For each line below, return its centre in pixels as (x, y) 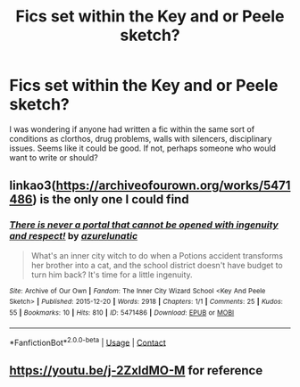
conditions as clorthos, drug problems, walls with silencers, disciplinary (141, 138)
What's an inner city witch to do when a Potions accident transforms (157, 255)
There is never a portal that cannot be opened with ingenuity (144, 225)
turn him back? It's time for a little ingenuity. (112, 275)
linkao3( (33, 186)
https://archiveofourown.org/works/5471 (173, 186)
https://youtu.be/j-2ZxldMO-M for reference (136, 371)
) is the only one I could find (111, 199)
